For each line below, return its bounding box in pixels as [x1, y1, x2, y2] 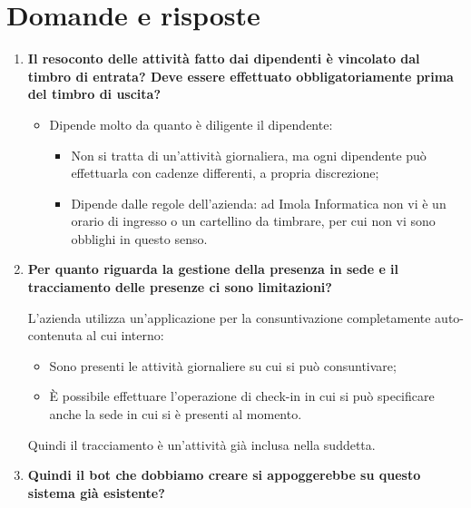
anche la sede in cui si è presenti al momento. [49, 405, 302, 424]
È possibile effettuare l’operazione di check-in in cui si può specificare [49, 386, 435, 405]
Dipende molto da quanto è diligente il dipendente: [49, 114, 333, 133]
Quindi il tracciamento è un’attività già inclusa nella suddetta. [27, 435, 376, 454]
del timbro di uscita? [27, 84, 162, 103]
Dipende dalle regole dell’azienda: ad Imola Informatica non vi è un [71, 193, 446, 212]
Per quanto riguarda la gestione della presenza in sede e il [27, 259, 399, 278]
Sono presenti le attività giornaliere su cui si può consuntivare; [49, 356, 397, 375]
